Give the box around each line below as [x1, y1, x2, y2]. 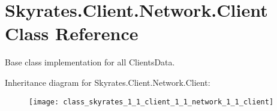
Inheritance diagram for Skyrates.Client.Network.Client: [5, 76, 210, 88]
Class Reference [5, 21, 138, 46]
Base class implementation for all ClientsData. [5, 56, 175, 68]
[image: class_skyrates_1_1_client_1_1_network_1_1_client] [29, 97, 274, 106]
